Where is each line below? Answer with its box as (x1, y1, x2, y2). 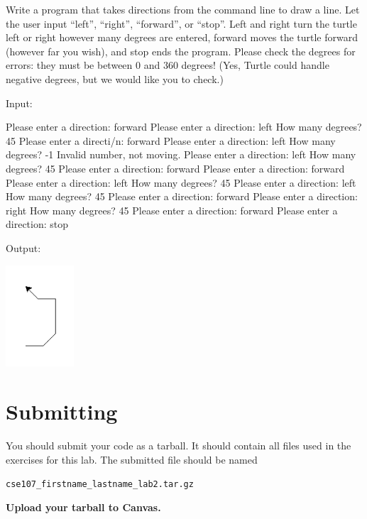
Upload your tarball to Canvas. (6, 499, 161, 514)
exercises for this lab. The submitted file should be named (6, 452, 258, 466)
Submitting (6, 397, 118, 426)
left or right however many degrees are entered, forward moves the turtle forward (6, 30, 358, 45)
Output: (6, 240, 41, 255)
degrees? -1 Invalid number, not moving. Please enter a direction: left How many (6, 147, 356, 162)
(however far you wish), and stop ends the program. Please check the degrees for (6, 43, 356, 58)
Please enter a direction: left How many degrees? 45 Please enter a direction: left (6, 175, 356, 190)
